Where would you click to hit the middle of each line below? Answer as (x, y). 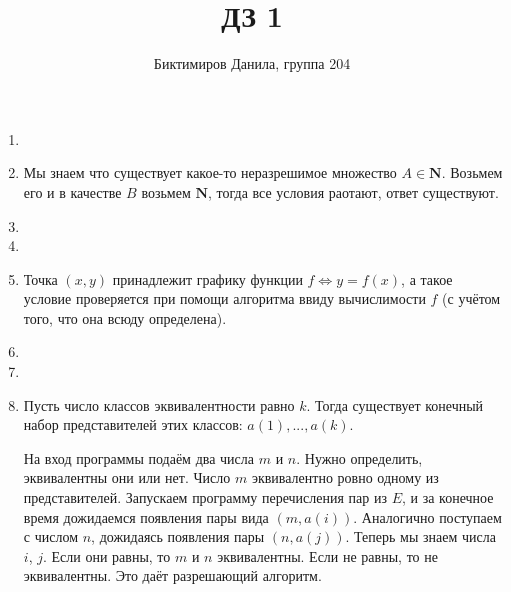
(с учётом (471, 298)
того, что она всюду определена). (125, 317)
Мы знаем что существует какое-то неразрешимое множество (210, 172)
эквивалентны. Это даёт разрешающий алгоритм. (172, 575)
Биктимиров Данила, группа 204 (252, 63)
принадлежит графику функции (207, 278)
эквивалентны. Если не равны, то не (327, 555)
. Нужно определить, (359, 457)
